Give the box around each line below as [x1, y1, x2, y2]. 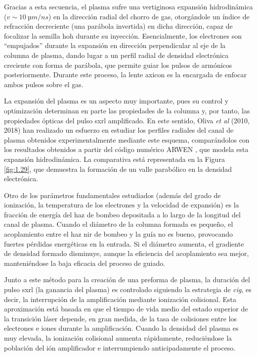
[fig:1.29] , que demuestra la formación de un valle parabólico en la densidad [4, 163, 232, 174]
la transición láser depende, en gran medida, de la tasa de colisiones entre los [4, 313, 237, 323]
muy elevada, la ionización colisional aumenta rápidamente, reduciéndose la [4, 333, 232, 343]
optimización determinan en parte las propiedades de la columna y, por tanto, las [4, 105, 250, 115]
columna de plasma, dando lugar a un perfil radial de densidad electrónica [4, 50, 229, 60]
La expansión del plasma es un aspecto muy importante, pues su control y [4, 96, 229, 106]
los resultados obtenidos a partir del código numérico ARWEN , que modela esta [4, 144, 249, 154]
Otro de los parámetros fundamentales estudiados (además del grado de [4, 190, 221, 200]
